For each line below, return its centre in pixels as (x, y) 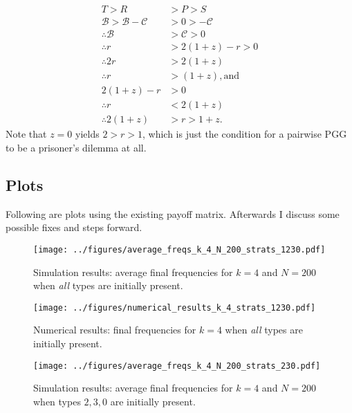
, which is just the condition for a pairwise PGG (245, 134)
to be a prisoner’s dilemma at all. (76, 147)
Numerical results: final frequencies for (115, 330)
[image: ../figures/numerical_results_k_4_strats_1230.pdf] (175, 308)
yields (87, 134)
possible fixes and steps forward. (74, 227)
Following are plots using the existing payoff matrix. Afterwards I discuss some (173, 213)
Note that (26, 134)
